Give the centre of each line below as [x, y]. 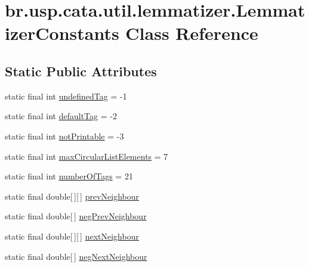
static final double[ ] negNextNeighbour [76, 256]
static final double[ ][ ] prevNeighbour [72, 196]
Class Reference [192, 33]
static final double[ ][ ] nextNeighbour [72, 236]
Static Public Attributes [81, 71]
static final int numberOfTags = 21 [69, 176]
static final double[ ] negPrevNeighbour [76, 216]
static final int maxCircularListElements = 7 [86, 156]
